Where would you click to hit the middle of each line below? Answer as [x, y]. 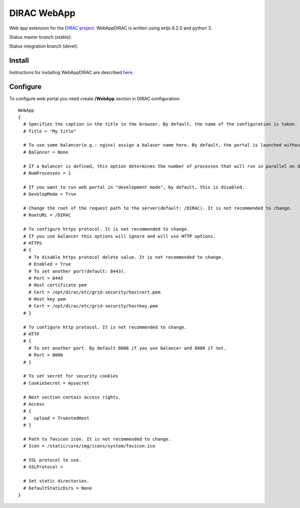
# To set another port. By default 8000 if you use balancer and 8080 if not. [127, 348]
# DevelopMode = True [50, 194]
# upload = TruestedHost [56, 418]
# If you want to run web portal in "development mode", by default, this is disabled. [134, 187]
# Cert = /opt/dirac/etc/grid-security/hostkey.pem [93, 306]
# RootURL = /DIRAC [47, 215]
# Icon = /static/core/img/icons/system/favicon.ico [89, 446]
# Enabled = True [49, 264]
